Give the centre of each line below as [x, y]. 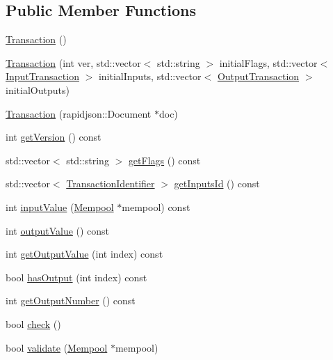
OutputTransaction [258, 76]
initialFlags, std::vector [268, 62]
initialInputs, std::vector [150, 76]
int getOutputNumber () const [71, 300]
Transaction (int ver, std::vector [73, 62]
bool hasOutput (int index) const [76, 277]
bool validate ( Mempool [57, 347]
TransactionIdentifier [111, 183]
